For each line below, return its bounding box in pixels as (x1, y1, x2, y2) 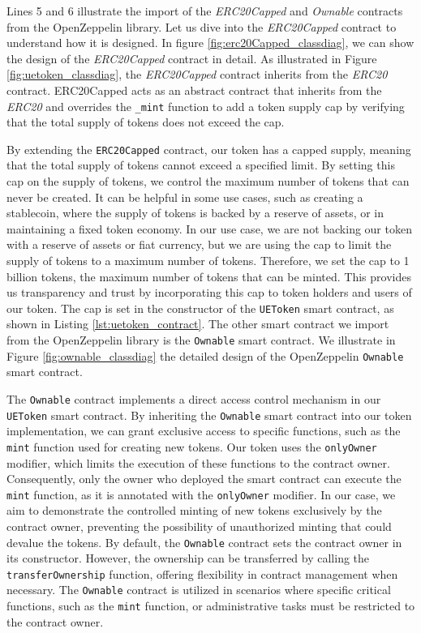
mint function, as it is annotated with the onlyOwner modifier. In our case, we (6, 485, 396, 503)
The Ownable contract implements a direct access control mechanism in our (6, 390, 381, 407)
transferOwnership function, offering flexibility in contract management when (6, 565, 398, 582)
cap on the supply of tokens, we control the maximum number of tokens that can (6, 173, 410, 190)
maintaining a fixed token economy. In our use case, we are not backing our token (6, 220, 412, 237)
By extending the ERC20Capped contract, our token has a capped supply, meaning (6, 140, 411, 157)
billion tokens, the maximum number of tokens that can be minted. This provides (6, 267, 411, 284)
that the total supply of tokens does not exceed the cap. (6, 113, 285, 130)
